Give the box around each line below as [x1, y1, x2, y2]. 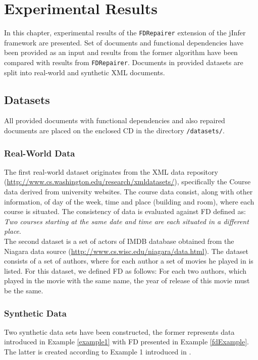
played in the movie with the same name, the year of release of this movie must [4, 275, 250, 286]
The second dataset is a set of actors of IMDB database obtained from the [4, 236, 234, 246]
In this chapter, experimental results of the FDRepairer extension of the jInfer [4, 27, 246, 38]
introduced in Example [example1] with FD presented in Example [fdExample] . [4, 336, 249, 347]
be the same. [4, 285, 43, 296]
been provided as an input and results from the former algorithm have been [4, 47, 238, 58]
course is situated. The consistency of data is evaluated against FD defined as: [4, 206, 246, 217]
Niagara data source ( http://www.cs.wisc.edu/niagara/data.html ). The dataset [4, 245, 248, 256]
